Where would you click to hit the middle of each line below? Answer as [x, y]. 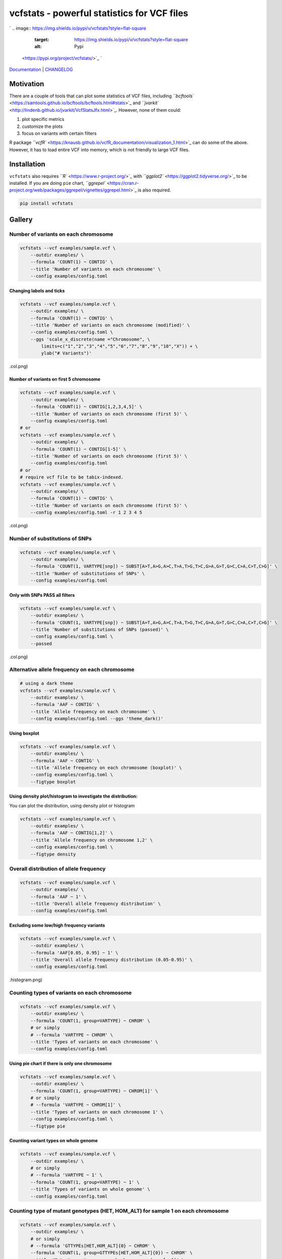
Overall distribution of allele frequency [57, 869]
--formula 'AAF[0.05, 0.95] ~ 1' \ [74, 953]
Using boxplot [24, 733]
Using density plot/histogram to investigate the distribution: [74, 796]
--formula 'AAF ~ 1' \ [58, 897]
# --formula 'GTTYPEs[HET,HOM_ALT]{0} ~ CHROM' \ [93, 1246]
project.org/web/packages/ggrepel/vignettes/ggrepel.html [70, 190]
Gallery [21, 219]
